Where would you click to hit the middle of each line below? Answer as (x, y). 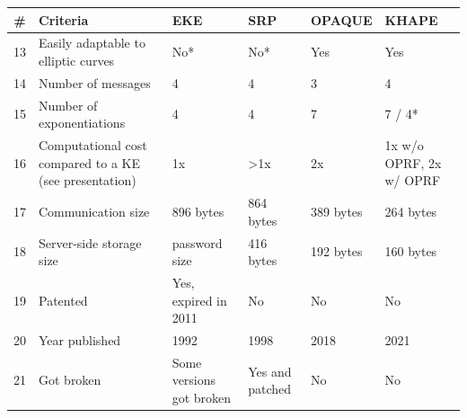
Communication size (94, 211)
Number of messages (95, 82)
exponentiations (82, 123)
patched (270, 389)
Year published (80, 340)
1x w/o (404, 145)
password (197, 242)
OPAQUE (341, 19)
